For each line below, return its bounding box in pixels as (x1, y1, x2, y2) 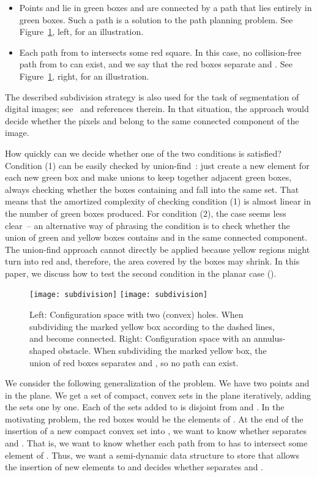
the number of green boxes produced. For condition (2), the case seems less (5, 206, 286, 219)
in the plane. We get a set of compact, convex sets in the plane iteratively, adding (5, 388, 311, 401)
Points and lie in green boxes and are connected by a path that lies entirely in (19, 1, 312, 13)
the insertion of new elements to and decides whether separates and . (5, 460, 264, 473)
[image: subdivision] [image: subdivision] (29, 290, 208, 299)
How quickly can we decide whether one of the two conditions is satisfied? (5, 146, 282, 159)
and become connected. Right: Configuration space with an (29, 332, 251, 345)
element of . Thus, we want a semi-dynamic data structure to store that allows (5, 448, 300, 461)
